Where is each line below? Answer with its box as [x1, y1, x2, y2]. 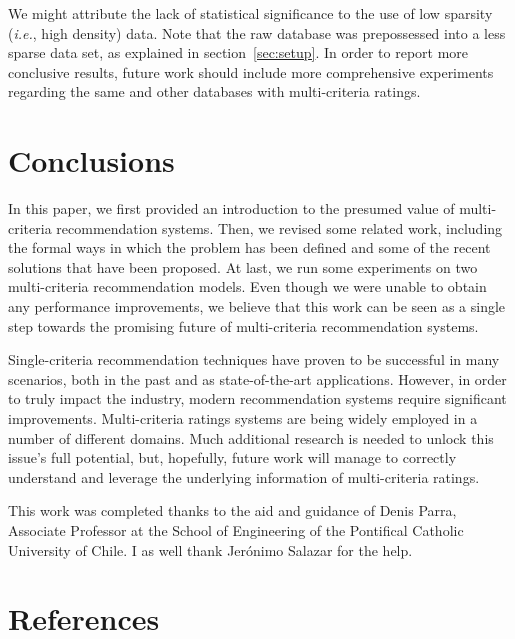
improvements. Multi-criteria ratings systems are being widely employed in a [8, 408, 478, 429]
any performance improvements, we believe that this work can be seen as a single [8, 296, 506, 317]
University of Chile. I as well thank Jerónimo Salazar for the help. [8, 539, 413, 560]
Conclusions [8, 140, 175, 181]
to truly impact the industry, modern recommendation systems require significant [8, 388, 507, 409]
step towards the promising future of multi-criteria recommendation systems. [8, 315, 479, 336]
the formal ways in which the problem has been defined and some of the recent [8, 237, 491, 258]
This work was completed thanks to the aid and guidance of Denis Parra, [8, 500, 457, 521]
